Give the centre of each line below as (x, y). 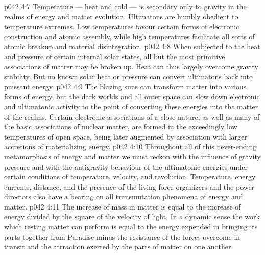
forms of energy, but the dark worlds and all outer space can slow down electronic (132, 96)
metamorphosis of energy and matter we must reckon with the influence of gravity (132, 156)
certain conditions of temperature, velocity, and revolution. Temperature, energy (130, 177)
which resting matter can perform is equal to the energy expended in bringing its (131, 227)
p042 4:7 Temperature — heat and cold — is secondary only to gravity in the (125, 6)
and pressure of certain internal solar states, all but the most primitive (115, 56)
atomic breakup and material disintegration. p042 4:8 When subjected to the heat (132, 46)
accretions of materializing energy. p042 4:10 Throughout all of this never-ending (130, 146)
